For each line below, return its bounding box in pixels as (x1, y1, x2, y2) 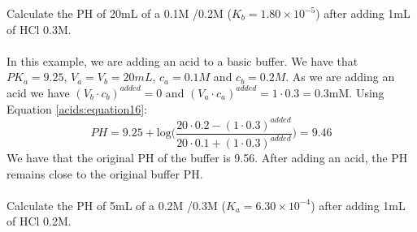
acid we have (7, 84, 70, 101)
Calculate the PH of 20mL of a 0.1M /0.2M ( (7, 5, 232, 21)
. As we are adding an (285, 68, 395, 85)
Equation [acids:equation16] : (7, 100, 148, 117)
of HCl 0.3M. (7, 20, 72, 37)
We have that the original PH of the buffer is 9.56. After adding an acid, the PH (7, 149, 408, 166)
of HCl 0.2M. (7, 213, 72, 230)
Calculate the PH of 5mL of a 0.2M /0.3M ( (7, 196, 226, 213)
